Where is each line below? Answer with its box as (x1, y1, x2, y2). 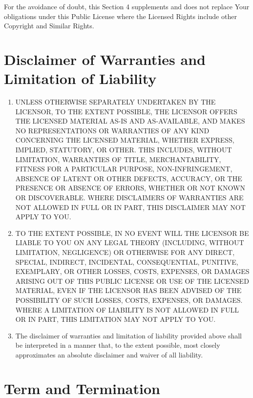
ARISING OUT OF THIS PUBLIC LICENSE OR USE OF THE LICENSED (15, 275, 249, 286)
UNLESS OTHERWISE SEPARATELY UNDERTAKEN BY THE (15, 97, 216, 107)
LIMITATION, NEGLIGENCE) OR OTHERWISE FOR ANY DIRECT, (15, 247, 235, 257)
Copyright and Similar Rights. (4, 21, 94, 31)
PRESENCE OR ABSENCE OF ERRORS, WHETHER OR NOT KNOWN (15, 183, 245, 193)
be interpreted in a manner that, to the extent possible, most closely (15, 340, 220, 350)
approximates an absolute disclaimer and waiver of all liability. (15, 349, 203, 359)
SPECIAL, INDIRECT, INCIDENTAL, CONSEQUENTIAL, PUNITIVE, (15, 256, 238, 267)
